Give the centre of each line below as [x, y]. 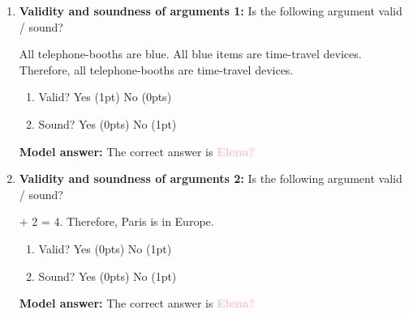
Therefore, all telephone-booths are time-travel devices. [156, 69]
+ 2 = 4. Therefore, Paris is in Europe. [116, 221]
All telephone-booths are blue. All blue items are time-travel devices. [190, 54]
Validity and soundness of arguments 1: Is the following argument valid [211, 11]
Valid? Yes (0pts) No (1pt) [105, 248]
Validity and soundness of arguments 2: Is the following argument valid [211, 178]
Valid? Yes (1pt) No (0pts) [105, 97]
